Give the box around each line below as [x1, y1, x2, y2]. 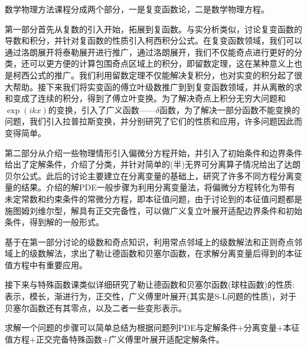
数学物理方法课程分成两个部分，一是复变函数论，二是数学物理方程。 [5, 3, 269, 15]
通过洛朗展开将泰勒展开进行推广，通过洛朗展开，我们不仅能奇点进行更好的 [5, 45, 294, 58]
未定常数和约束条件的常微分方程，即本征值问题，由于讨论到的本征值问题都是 [5, 192, 302, 205]
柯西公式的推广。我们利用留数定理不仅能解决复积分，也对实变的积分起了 [12, 68, 294, 81]
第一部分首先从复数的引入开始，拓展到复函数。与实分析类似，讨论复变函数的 [5, 22, 302, 35]
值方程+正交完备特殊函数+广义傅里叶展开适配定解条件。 [5, 332, 224, 345]
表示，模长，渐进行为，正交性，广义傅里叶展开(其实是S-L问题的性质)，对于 [5, 290, 297, 302]
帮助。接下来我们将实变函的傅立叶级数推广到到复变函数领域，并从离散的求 [12, 80, 302, 93]
